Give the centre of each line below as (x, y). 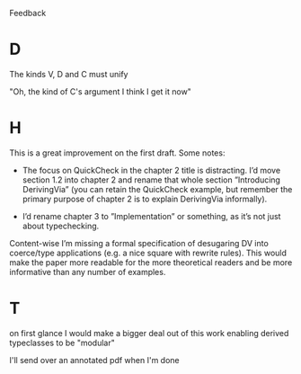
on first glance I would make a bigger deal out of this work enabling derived (149, 333)
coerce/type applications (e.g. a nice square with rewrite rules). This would (148, 253)
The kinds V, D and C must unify (69, 74)
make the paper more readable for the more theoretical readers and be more (151, 262)
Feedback (28, 13)
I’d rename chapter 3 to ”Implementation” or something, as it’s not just (151, 216)
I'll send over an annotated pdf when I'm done (94, 360)
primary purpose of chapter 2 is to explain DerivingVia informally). (145, 199)
